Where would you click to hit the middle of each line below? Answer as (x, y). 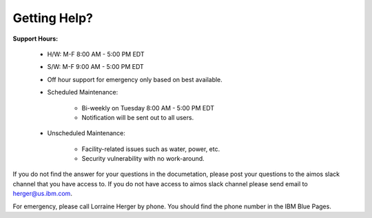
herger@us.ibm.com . (42, 194)
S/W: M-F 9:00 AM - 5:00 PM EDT (95, 67)
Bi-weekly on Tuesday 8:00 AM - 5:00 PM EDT (148, 108)
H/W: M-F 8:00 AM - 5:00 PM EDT (96, 54)
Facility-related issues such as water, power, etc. (151, 149)
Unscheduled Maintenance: (86, 133)
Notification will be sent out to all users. (138, 117)
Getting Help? (53, 18)
